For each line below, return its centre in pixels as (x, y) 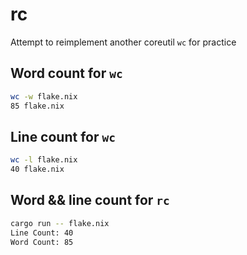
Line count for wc (63, 136)
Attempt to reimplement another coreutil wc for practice (123, 42)
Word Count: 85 (42, 242)
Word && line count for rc (90, 200)
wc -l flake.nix (44, 160)
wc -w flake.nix (44, 96)
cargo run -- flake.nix (60, 223)
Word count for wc (66, 73)
